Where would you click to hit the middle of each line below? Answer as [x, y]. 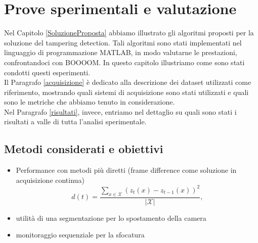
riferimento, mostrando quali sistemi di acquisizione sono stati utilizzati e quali [126, 92]
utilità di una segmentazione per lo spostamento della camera [111, 217]
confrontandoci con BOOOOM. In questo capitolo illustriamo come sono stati [124, 62]
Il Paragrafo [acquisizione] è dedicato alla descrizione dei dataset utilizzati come [128, 82]
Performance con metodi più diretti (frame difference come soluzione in [126, 170]
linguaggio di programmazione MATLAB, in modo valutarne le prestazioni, [121, 52]
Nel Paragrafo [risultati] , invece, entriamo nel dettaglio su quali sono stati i [120, 111]
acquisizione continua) [50, 180]
